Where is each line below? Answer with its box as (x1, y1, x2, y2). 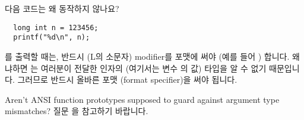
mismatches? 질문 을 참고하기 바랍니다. (5, 105, 148, 117)
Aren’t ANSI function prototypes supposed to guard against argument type (5, 93, 280, 105)
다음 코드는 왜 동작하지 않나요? (5, 2, 119, 14)
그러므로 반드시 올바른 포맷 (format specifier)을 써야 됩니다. (17, 73, 237, 86)
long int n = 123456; (13, 23, 99, 32)
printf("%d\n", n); (13, 33, 90, 42)
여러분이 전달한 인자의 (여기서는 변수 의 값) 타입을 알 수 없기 (40, 61, 267, 74)
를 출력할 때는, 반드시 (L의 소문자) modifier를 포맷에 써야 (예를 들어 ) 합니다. (5, 50, 290, 62)
